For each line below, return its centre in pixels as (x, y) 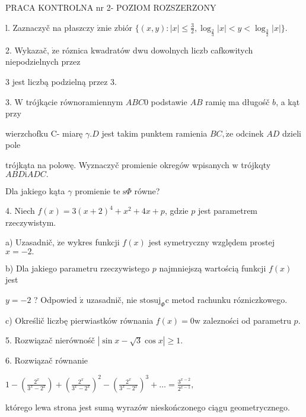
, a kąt (288, 101)
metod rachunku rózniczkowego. (230, 300)
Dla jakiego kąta (35, 190)
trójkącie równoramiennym (74, 101)
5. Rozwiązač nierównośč (50, 340)
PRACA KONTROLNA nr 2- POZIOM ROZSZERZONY (111, 7)
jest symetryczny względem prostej (211, 242)
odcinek (250, 133)
